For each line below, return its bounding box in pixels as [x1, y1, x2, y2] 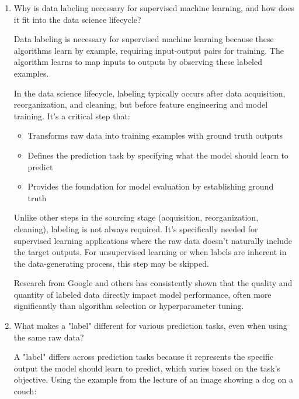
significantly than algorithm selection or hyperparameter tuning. [13, 300, 244, 312]
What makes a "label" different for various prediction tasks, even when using [13, 319, 287, 332]
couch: [13, 385, 37, 397]
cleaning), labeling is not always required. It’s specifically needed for [13, 222, 258, 235]
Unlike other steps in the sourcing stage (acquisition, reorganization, [13, 211, 259, 223]
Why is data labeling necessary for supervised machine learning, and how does [13, 2, 294, 13]
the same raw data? [13, 331, 84, 343]
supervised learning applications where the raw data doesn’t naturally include [13, 234, 292, 246]
